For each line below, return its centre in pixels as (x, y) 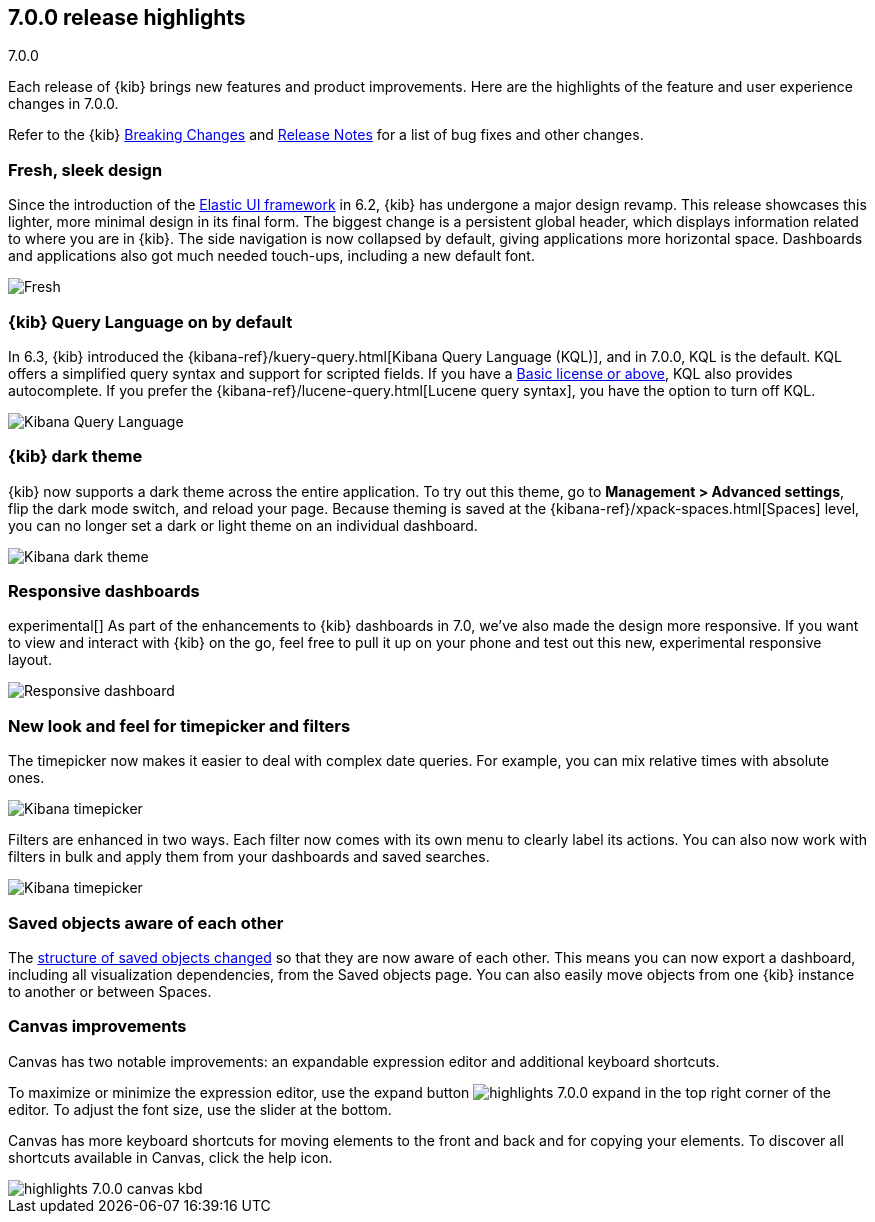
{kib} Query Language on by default (150, 321)
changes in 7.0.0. (63, 104)
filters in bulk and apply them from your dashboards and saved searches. (249, 857)
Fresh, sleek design (85, 169)
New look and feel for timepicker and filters (179, 725)
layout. (30, 660)
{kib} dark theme (75, 456)
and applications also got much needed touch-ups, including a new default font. (271, 256)
